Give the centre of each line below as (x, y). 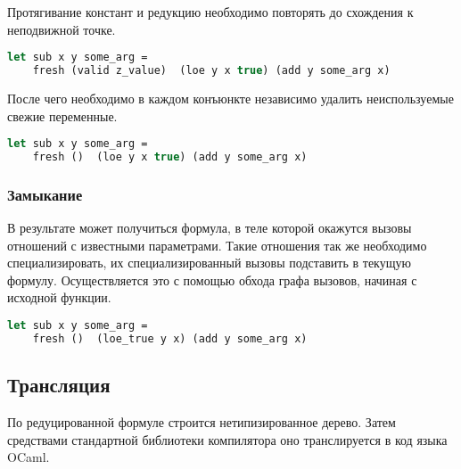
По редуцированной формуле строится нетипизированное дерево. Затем (202, 422)
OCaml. (29, 457)
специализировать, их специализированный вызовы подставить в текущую (209, 263)
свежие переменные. (62, 115)
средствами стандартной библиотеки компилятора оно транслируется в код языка (227, 439)
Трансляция (59, 385)
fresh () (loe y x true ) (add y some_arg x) (170, 157)
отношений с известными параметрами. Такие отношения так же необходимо (217, 245)
